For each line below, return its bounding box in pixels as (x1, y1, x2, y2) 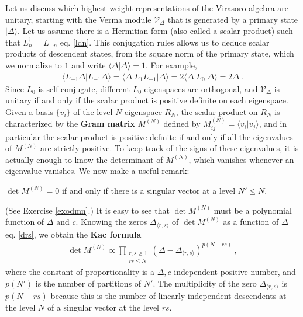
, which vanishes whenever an (188, 153, 294, 165)
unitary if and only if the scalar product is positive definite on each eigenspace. (5, 94, 288, 106)
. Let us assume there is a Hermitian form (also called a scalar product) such (18, 25, 293, 37)
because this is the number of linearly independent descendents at (50, 290, 287, 302)
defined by (163, 117, 201, 130)
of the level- (73, 105, 116, 117)
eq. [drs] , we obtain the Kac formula (5, 228, 142, 240)
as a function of (223, 215, 279, 228)
